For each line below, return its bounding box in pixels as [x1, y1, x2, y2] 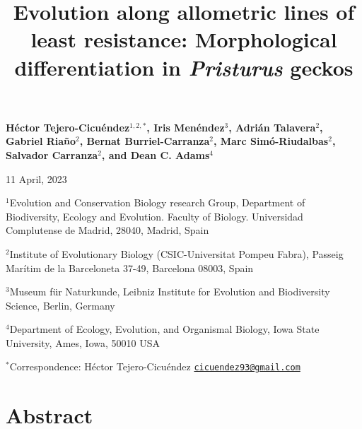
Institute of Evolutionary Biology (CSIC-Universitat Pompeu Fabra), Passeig [9, 246, 344, 261]
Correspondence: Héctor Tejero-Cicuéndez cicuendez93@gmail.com [9, 359, 300, 374]
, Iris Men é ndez [146, 119, 225, 134]
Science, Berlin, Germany [6, 298, 115, 312]
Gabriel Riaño [6, 134, 76, 148]
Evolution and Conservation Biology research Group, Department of [9, 195, 305, 210]
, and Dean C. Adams [101, 147, 210, 162]
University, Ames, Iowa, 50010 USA [6, 335, 160, 350]
